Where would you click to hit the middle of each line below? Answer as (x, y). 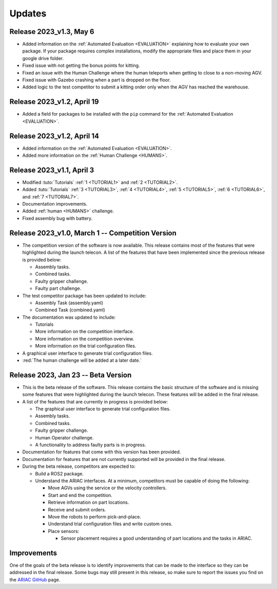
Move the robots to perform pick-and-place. (95, 517)
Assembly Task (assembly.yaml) (69, 303)
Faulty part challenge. (58, 288)
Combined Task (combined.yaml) (70, 310)
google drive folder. (43, 58)
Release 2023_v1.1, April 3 (52, 170)
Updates (28, 13)
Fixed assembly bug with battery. (57, 218)
